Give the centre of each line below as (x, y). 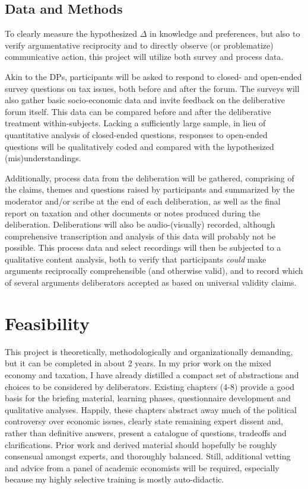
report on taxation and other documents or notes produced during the (133, 212)
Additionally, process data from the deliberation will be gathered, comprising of (150, 178)
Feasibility (47, 323)
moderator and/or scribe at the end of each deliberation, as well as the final (143, 201)
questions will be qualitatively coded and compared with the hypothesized (139, 146)
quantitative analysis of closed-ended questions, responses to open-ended (136, 134)
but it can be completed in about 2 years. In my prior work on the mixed (138, 363)
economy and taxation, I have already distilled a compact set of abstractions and (152, 374)
